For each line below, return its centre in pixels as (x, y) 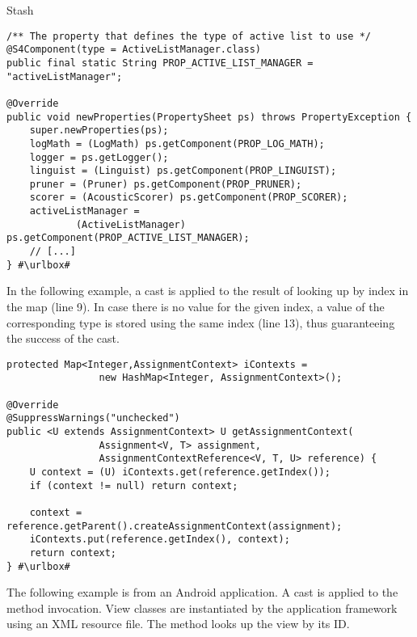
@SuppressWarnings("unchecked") (93, 418)
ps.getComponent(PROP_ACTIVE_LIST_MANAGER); (128, 238)
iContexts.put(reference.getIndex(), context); (160, 540)
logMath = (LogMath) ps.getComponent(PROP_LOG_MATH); (177, 143)
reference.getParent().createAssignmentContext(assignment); (175, 526)
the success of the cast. (63, 338)
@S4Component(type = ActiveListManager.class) (134, 50)
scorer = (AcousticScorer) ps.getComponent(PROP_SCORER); (189, 198)
